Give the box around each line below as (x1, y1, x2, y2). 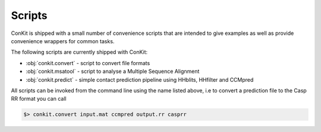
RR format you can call (11, 95, 67, 102)
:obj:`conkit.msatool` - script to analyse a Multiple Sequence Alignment (26, 68, 200, 75)
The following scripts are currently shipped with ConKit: (11, 49, 148, 56)
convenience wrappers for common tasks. (11, 37, 115, 44)
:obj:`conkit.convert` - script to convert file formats (26, 59, 150, 66)
